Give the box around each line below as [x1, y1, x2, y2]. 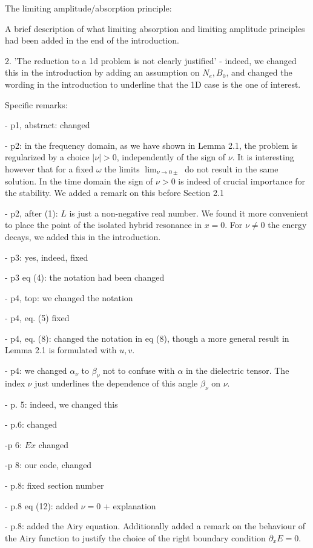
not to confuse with [102, 364, 175, 377]
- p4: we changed [5, 364, 67, 377]
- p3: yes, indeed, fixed [5, 250, 88, 263]
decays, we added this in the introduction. [5, 230, 161, 243]
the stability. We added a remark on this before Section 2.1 [5, 186, 224, 199]
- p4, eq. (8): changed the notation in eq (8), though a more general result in [5, 331, 289, 344]
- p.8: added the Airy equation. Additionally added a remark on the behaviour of [5, 520, 306, 532]
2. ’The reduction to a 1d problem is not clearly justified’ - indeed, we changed [5, 54, 297, 67]
